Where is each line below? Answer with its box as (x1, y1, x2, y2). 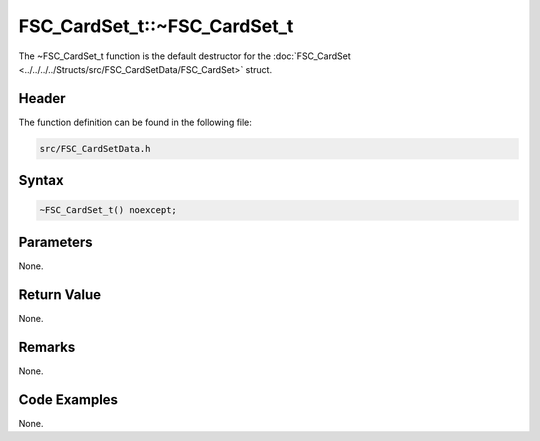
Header (18, 90, 66, 107)
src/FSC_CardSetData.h (39, 143, 151, 154)
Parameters (18, 233, 93, 250)
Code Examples (18, 391, 119, 408)
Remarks (18, 338, 76, 355)
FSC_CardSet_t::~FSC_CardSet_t (18, 15, 294, 37)
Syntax (18, 172, 64, 189)
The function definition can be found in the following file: (18, 116, 252, 128)
